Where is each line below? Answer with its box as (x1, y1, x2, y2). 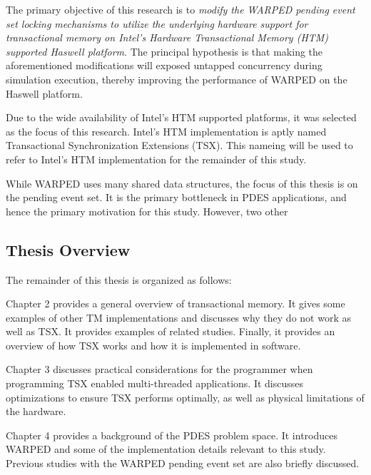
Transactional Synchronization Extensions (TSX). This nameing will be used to (6, 138, 353, 153)
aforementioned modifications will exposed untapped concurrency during (6, 58, 322, 73)
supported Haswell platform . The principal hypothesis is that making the (6, 44, 323, 58)
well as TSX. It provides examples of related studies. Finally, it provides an (6, 324, 335, 339)
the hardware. (6, 404, 66, 419)
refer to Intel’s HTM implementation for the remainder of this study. (6, 151, 307, 166)
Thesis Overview (6, 238, 131, 260)
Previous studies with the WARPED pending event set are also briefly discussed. (6, 456, 360, 471)
